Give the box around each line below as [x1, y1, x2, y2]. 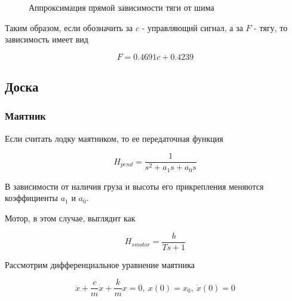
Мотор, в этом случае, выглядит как [5, 212, 136, 224]
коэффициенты [5, 191, 58, 204]
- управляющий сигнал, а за [142, 21, 243, 34]
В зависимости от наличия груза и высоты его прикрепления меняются [5, 180, 264, 192]
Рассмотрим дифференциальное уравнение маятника [5, 258, 195, 270]
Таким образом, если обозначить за [5, 21, 133, 34]
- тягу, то [254, 21, 288, 34]
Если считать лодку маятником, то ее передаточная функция [5, 132, 223, 144]
